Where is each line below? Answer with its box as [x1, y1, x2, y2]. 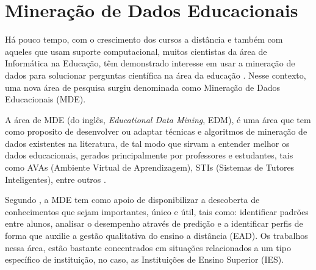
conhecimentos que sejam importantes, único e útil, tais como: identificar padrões [5, 205, 309, 218]
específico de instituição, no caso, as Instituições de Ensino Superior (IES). [5, 253, 284, 266]
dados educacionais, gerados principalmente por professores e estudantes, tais [5, 149, 293, 162]
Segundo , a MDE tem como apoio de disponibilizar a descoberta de [5, 193, 260, 206]
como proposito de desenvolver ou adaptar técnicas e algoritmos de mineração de [5, 125, 307, 138]
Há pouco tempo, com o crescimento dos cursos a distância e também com [5, 33, 283, 46]
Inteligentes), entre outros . [5, 172, 106, 185]
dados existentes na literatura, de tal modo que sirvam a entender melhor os [5, 137, 290, 149]
